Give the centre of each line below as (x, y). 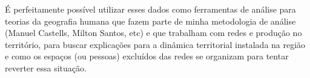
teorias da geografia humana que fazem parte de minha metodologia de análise (150, 21)
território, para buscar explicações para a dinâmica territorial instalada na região (155, 44)
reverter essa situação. (46, 67)
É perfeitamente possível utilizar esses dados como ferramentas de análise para (150, 9)
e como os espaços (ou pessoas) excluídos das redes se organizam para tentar (147, 56)
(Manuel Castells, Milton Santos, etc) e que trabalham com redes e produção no (153, 33)
